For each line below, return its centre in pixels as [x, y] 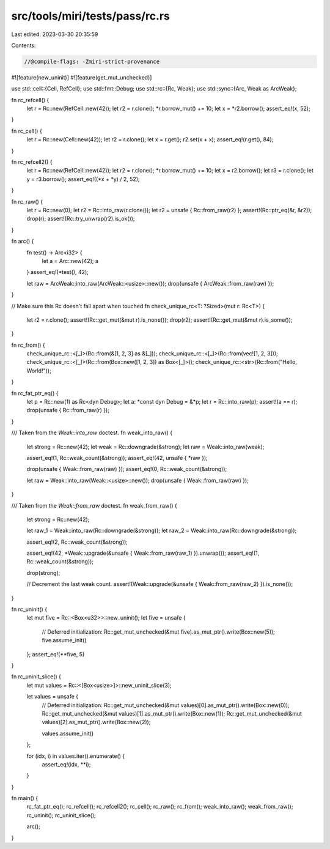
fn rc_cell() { [27, 131]
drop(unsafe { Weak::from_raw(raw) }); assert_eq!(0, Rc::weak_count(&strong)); [127, 469]
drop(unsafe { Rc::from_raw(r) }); [68, 410]
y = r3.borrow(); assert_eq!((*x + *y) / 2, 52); [83, 179]
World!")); [39, 371]
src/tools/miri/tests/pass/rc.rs [91, 16]
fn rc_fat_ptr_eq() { [35, 393]
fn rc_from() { [28, 345]
